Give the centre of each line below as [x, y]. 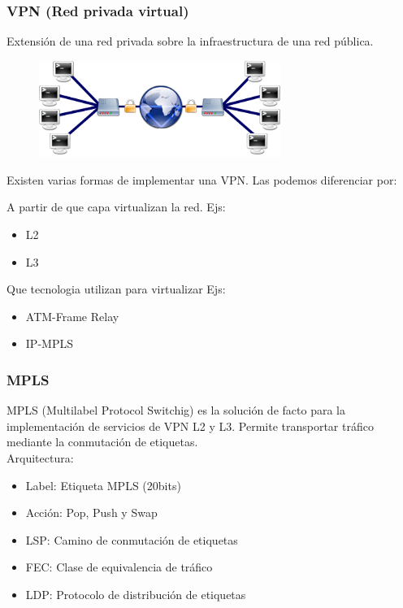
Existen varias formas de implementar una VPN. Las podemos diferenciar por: [202, 179]
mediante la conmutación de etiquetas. [102, 442]
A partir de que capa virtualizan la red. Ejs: [116, 207]
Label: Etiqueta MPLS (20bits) [103, 485]
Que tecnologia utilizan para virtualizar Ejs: [116, 289]
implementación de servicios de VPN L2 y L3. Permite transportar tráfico [190, 426]
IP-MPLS [49, 343]
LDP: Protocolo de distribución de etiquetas [136, 594]
